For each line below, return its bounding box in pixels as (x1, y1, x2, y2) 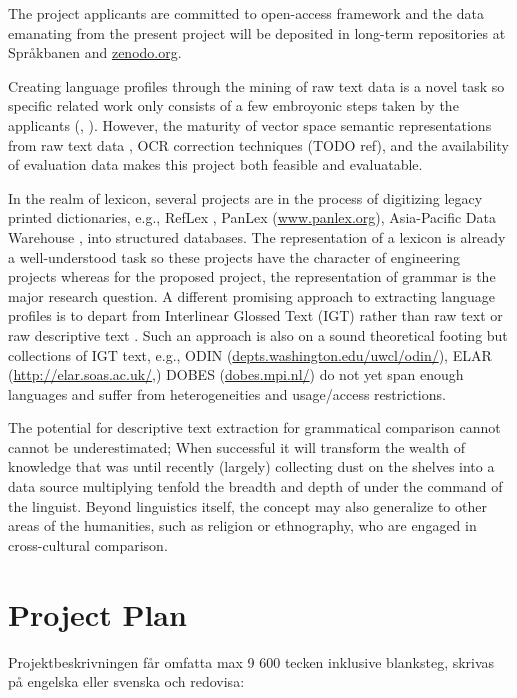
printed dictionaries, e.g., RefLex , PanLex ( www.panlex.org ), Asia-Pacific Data (8, 207, 496, 228)
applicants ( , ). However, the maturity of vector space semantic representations (8, 114, 492, 135)
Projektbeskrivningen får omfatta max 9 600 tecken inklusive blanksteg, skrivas (8, 651, 495, 672)
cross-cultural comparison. (8, 534, 168, 555)
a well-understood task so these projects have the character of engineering (8, 246, 461, 267)
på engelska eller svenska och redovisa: (8, 671, 245, 692)
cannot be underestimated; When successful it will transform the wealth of (8, 436, 466, 457)
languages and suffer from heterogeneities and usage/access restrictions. (8, 383, 446, 404)
